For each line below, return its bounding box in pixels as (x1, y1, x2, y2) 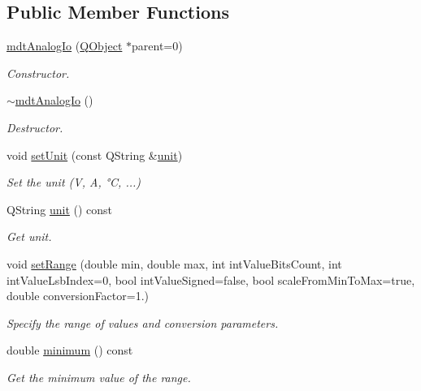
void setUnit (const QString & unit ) (7, 146, 183, 163)
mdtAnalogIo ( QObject (7, 37, 123, 54)
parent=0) (132, 37, 183, 54)
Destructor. (7, 118, 63, 135)
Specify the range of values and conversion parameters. (7, 314, 279, 331)
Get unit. (7, 228, 52, 245)
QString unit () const (7, 200, 113, 217)
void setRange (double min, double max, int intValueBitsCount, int (7, 255, 342, 272)
